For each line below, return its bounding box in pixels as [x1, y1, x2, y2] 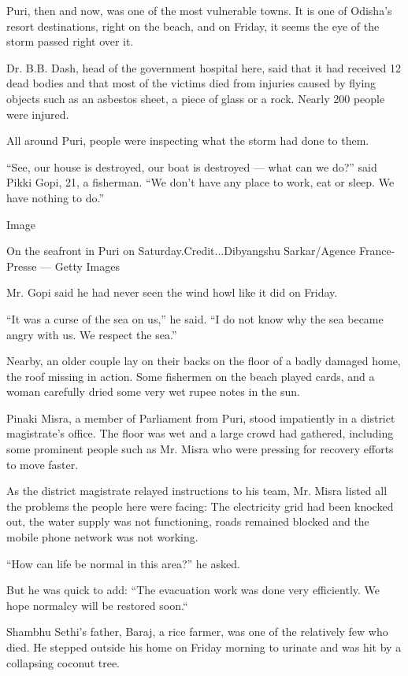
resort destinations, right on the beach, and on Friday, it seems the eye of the [6, 17, 380, 34]
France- [359, 242, 395, 259]
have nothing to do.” [6, 189, 105, 205]
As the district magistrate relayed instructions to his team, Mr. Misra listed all [6, 482, 388, 499]
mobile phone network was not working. [6, 529, 198, 545]
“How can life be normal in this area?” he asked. [6, 555, 240, 571]
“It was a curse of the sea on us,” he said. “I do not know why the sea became [6, 310, 384, 327]
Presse [6, 257, 37, 274]
